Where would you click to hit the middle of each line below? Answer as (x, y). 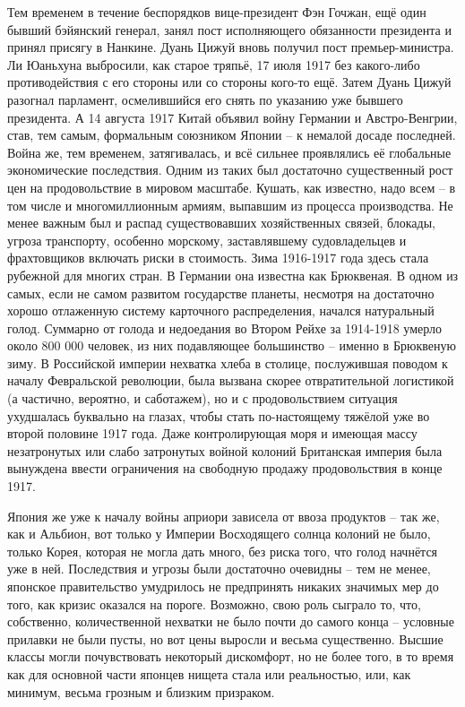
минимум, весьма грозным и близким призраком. (141, 691)
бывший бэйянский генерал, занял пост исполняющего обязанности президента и (229, 29)
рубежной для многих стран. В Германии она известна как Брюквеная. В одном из (233, 275)
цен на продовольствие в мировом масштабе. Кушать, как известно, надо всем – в (232, 187)
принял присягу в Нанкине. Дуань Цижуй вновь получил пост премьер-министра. (231, 47)
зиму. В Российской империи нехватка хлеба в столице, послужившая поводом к (228, 362)
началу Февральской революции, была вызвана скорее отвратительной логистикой (231, 380)
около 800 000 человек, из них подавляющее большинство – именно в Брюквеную (232, 345)
